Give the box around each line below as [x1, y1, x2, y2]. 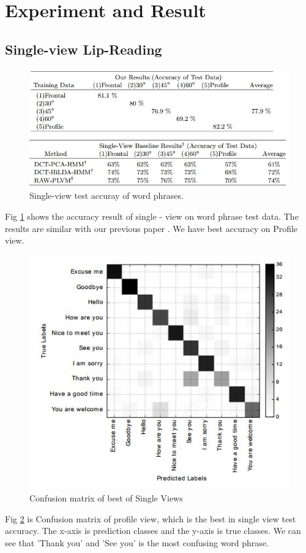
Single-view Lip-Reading [5, 39, 162, 58]
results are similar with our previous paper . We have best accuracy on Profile [5, 222, 298, 234]
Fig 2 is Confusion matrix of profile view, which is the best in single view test [5, 512, 296, 525]
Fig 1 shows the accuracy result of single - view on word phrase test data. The [5, 209, 299, 222]
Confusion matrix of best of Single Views [29, 491, 183, 504]
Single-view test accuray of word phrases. [29, 189, 184, 202]
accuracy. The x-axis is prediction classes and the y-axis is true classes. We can [5, 524, 301, 537]
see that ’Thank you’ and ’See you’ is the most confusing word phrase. [5, 536, 269, 549]
